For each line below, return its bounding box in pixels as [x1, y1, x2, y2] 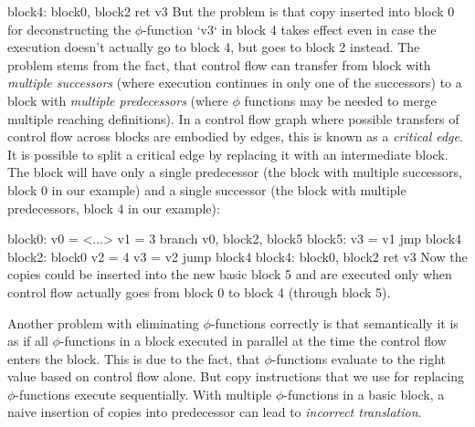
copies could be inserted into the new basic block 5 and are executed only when [7, 265, 452, 284]
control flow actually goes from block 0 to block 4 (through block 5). [7, 282, 391, 301]
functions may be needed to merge [244, 90, 437, 109]
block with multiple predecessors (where [7, 90, 228, 109]
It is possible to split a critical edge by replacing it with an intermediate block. [7, 144, 449, 163]
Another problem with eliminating [7, 313, 199, 332]
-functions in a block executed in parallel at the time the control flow [59, 331, 447, 350]
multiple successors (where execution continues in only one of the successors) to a [7, 73, 462, 92]
